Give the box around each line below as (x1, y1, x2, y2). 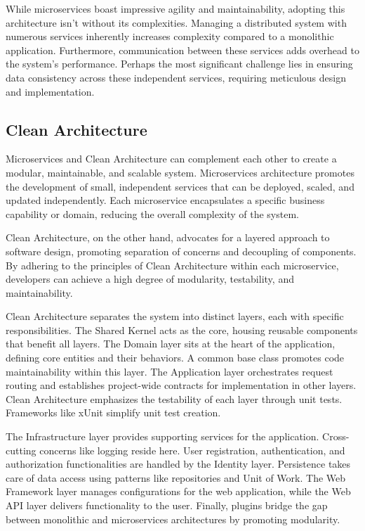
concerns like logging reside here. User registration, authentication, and (39, 442, 345, 457)
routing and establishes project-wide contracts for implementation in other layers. (6, 378, 357, 392)
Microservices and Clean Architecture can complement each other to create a (6, 151, 337, 166)
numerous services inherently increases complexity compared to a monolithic (6, 29, 334, 44)
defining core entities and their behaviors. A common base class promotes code (6, 350, 345, 365)
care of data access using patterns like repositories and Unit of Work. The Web (6, 470, 346, 485)
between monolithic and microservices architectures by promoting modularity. (6, 511, 340, 526)
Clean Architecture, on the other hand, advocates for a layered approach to (6, 230, 330, 245)
